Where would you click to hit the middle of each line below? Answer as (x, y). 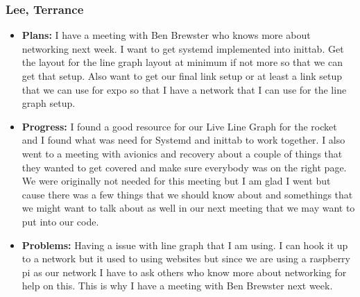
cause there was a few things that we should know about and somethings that (187, 194)
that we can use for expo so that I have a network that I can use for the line (184, 89)
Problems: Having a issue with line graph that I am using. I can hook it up (185, 245)
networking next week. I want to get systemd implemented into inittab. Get (183, 48)
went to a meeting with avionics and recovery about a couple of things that (182, 153)
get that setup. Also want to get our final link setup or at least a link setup (182, 76)
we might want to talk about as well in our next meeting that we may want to (188, 208)
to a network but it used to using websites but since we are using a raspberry (186, 258)
